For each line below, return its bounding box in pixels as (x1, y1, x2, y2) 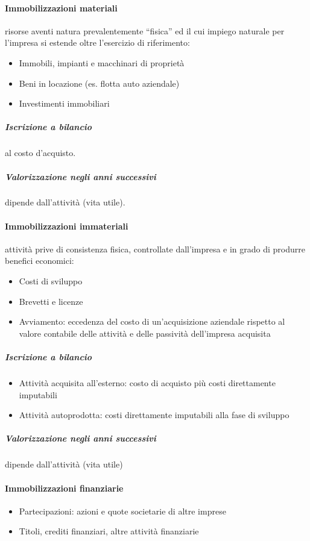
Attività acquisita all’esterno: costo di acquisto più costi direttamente (19, 377, 276, 389)
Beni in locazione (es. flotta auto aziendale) (19, 77, 180, 89)
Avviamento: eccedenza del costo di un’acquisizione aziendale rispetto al (19, 315, 285, 328)
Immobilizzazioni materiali (5, 1, 118, 14)
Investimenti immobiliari (19, 97, 110, 110)
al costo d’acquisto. (5, 146, 76, 159)
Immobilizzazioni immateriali (5, 219, 128, 232)
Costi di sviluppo (19, 275, 83, 287)
